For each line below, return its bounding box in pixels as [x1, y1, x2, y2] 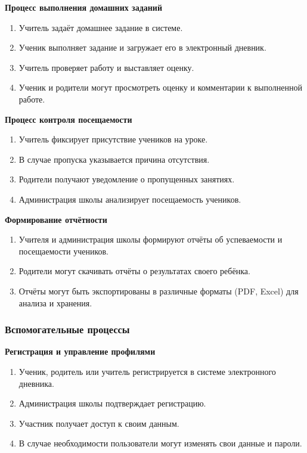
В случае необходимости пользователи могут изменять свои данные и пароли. [18, 437, 302, 449]
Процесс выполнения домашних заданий [5, 1, 162, 13]
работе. [18, 92, 45, 105]
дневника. [18, 377, 54, 389]
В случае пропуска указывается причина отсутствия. [18, 153, 210, 165]
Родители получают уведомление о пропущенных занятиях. [18, 173, 235, 185]
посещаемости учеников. [18, 244, 108, 257]
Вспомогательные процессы [5, 322, 130, 337]
